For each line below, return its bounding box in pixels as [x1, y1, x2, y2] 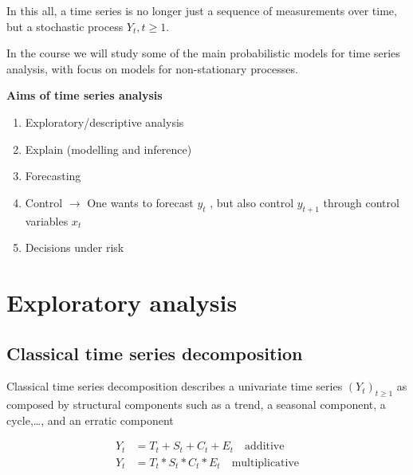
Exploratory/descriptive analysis [25, 113, 184, 130]
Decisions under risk [25, 239, 124, 256]
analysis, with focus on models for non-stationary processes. [6, 60, 298, 77]
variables [25, 212, 69, 229]
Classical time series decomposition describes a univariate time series [6, 378, 343, 395]
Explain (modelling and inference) [25, 140, 192, 157]
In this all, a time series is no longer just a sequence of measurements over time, [6, 2, 397, 18]
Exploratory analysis [6, 285, 238, 318]
